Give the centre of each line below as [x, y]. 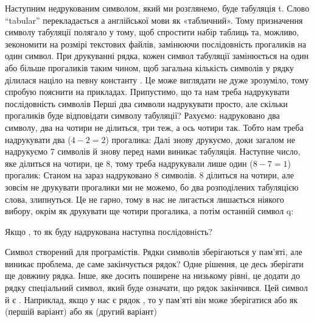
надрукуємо [26, 151]
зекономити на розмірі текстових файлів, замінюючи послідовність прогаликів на [155, 44]
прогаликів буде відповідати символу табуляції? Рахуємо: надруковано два [142, 115]
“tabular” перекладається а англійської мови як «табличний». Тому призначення [154, 20]
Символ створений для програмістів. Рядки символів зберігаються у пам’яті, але [154, 252]
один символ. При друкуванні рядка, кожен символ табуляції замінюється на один [157, 56]
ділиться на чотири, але [250, 175]
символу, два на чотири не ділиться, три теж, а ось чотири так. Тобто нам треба [154, 127]
